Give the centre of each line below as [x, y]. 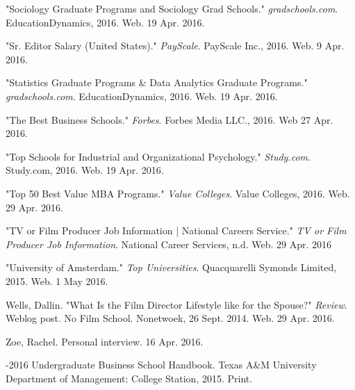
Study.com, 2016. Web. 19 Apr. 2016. [85, 170]
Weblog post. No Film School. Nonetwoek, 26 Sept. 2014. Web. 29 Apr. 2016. [170, 318]
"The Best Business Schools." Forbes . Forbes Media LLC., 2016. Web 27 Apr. [170, 119]
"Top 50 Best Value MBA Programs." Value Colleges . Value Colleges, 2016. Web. [178, 193]
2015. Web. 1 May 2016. [57, 281]
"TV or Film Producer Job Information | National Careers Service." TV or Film [176, 230]
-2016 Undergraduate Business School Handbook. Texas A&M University [161, 365]
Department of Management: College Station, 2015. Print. [129, 378]
